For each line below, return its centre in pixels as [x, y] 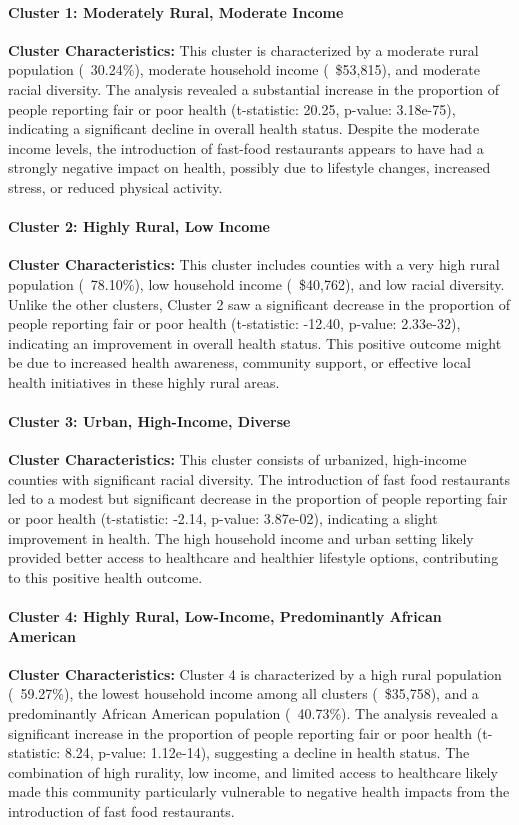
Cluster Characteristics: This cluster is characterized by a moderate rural [243, 49]
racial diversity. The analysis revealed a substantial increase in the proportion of [254, 88]
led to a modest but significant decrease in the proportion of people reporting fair [258, 498]
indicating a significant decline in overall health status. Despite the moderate [244, 128]
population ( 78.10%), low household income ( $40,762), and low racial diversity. [256, 283]
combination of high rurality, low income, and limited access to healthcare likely [253, 771]
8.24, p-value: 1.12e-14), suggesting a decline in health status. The [267, 752]
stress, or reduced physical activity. [115, 186]
